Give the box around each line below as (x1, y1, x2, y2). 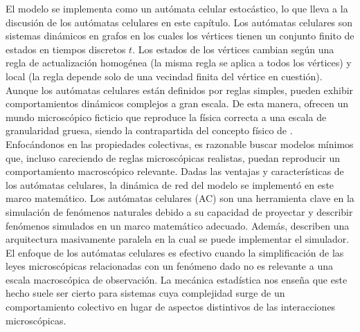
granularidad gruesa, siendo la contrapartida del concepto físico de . (6, 123, 293, 138)
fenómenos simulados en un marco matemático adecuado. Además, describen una (6, 218, 350, 232)
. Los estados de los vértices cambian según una (132, 41, 334, 56)
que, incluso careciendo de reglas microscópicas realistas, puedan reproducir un (6, 150, 340, 165)
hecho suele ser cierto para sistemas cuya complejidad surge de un (6, 286, 285, 300)
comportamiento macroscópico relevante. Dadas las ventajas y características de (6, 164, 344, 178)
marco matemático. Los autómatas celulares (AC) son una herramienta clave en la (6, 191, 354, 205)
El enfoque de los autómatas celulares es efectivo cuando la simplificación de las (6, 245, 344, 259)
